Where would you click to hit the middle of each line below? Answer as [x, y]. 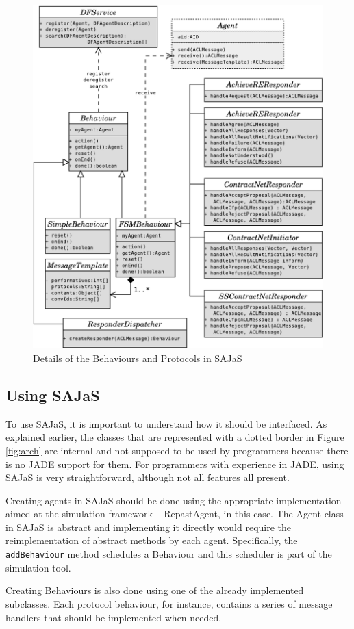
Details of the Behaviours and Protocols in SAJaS [138, 358]
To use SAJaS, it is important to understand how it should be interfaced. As [166, 423]
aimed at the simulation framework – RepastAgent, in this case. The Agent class [175, 514]
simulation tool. [38, 567]
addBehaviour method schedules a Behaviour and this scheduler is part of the [169, 554]
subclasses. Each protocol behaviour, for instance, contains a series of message [169, 603]
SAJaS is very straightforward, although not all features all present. [148, 477]
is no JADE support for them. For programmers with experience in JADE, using [175, 464]
